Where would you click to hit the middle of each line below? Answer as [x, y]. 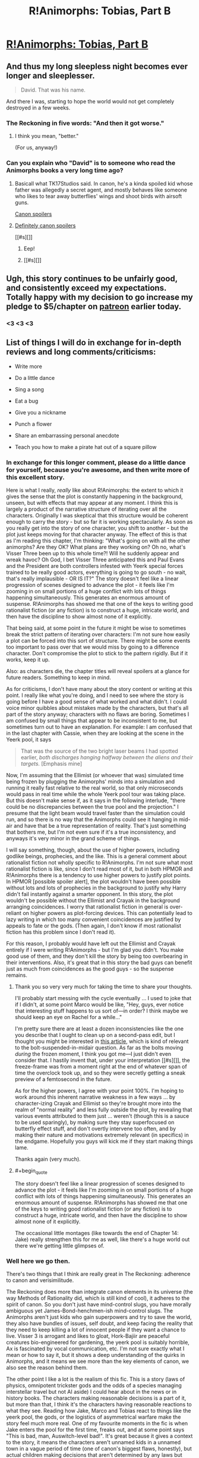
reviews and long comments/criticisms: [81, 352]
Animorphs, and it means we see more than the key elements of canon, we [97, 1361]
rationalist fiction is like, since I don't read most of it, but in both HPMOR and [99, 869]
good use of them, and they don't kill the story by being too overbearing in [97, 956]
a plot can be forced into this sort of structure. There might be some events [98, 641]
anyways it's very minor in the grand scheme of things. [73, 838]
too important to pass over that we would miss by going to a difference [93, 647]
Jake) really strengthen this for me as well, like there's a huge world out [102, 1239]
